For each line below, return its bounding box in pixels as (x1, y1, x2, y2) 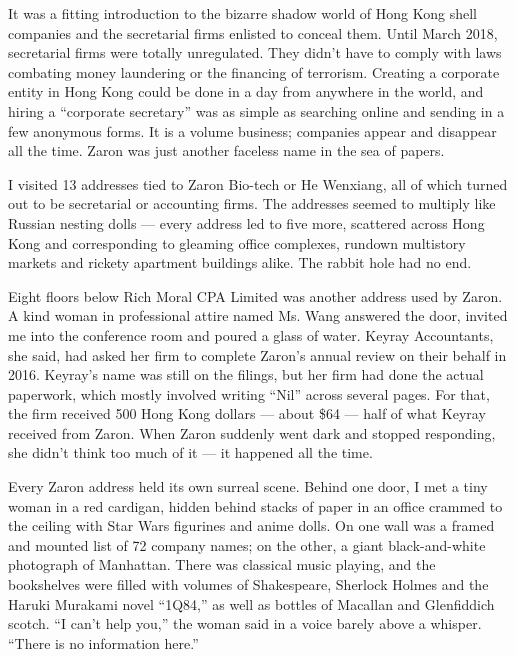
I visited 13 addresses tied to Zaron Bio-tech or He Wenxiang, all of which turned (8, 173, 508, 194)
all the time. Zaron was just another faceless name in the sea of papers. (8, 140, 445, 161)
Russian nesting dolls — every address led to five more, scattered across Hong (8, 212, 485, 233)
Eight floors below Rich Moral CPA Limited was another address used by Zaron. (8, 285, 503, 306)
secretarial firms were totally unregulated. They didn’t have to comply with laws (8, 42, 502, 63)
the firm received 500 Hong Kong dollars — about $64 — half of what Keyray (8, 403, 486, 424)
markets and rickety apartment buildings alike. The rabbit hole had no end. (8, 252, 472, 273)
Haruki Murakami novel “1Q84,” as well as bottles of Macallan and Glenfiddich (8, 593, 495, 614)
